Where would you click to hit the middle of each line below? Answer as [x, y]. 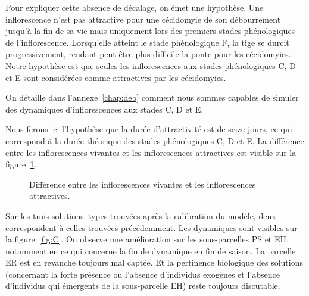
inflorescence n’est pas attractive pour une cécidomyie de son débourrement [143, 19]
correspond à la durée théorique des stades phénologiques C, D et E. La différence [155, 140]
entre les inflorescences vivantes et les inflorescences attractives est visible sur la [151, 152]
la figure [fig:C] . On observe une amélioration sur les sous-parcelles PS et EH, [147, 239]
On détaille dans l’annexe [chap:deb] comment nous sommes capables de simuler [152, 97]
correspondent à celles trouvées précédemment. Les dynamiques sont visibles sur [152, 227]
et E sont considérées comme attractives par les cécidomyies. [116, 77]
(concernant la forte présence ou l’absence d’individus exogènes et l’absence [143, 274]
